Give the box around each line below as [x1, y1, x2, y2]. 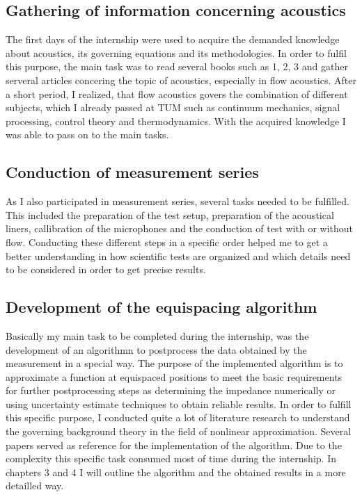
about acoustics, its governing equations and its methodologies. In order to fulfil [6, 45, 347, 60]
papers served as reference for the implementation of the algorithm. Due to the [6, 437, 342, 452]
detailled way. [6, 478, 64, 493]
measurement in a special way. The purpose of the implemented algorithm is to [6, 356, 343, 370]
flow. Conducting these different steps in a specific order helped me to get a [6, 234, 328, 249]
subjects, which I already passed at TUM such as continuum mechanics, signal [6, 100, 340, 115]
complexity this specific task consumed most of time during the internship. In [6, 451, 336, 466]
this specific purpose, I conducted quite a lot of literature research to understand [6, 410, 350, 425]
